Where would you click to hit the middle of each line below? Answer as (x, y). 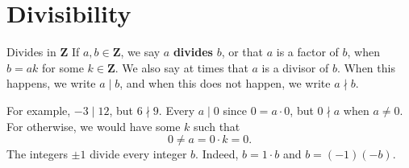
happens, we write (51, 83)
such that (217, 126)
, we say (140, 52)
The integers (37, 154)
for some (63, 67)
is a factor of (307, 52)
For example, (39, 110)
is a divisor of (295, 67)
